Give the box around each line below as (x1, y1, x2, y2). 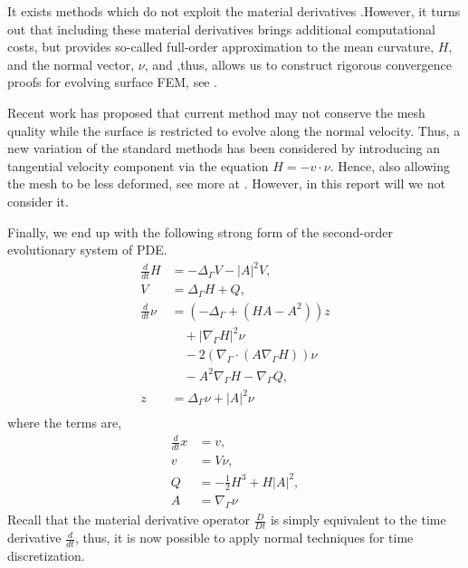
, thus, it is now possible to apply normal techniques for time (74, 528, 414, 547)
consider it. (7, 191, 69, 210)
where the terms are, (7, 413, 122, 432)
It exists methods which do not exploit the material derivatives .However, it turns (7, 2, 461, 20)
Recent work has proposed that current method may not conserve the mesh (7, 102, 425, 121)
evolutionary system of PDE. (7, 240, 167, 259)
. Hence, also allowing (330, 156, 451, 175)
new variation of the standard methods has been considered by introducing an (7, 139, 441, 158)
